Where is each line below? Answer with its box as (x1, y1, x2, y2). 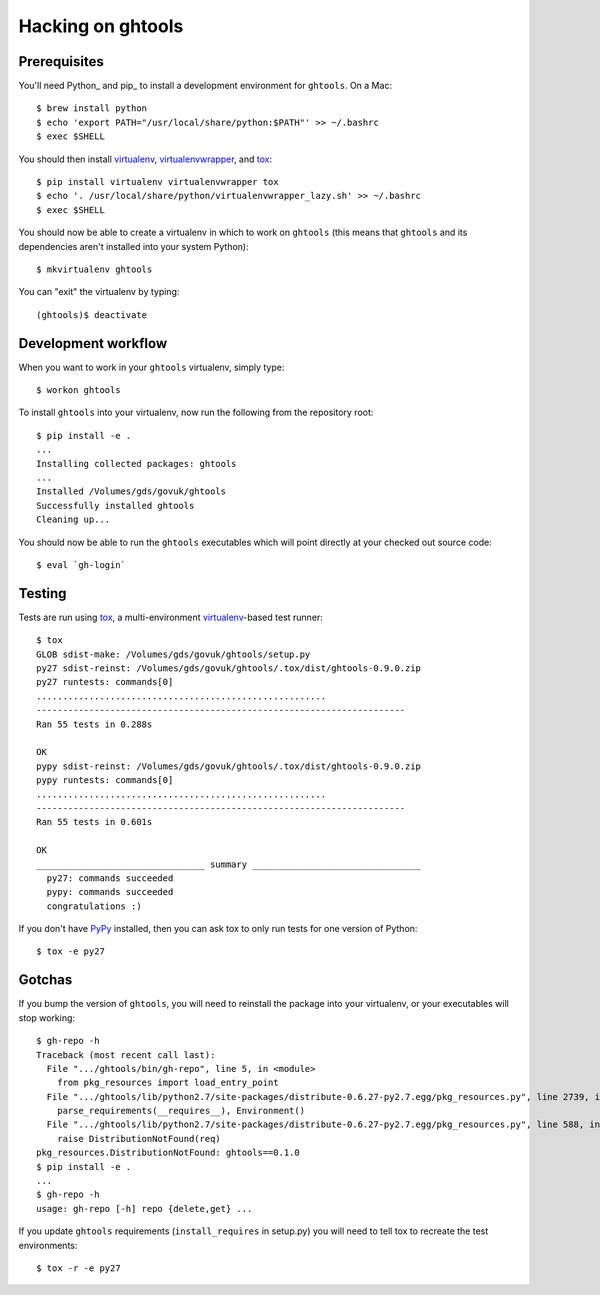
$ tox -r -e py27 (36, 1263, 121, 1274)
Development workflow (18, 335, 168, 352)
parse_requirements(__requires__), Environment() (56, 1105, 305, 1117)
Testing (18, 585, 67, 602)
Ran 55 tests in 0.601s (36, 816, 153, 828)
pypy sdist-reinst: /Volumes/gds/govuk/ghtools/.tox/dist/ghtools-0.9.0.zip (36, 760, 422, 772)
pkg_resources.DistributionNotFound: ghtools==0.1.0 (36, 1147, 300, 1159)
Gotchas (18, 971, 73, 989)
